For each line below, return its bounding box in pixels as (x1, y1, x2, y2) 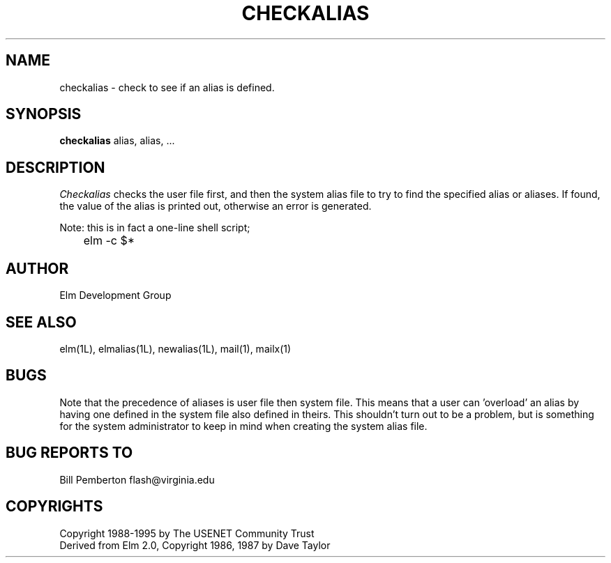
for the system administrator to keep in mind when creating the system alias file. (59, 419, 428, 432)
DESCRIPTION (6, 158, 105, 176)
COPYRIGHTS (6, 498, 103, 516)
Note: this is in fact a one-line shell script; (59, 222, 250, 234)
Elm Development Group (59, 289, 172, 302)
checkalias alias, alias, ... (59, 134, 175, 147)
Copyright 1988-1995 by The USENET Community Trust (59, 527, 315, 539)
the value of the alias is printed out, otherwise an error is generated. (59, 200, 372, 213)
